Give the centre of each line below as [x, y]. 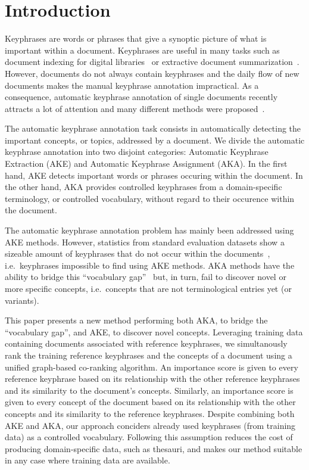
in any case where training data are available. [88, 460]
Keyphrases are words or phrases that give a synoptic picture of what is [136, 38]
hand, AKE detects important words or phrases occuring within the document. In [154, 175]
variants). [22, 300]
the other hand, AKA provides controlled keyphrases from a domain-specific [143, 187]
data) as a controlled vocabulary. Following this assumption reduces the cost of [149, 437]
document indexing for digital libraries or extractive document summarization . [152, 62]
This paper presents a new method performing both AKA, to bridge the [136, 320]
